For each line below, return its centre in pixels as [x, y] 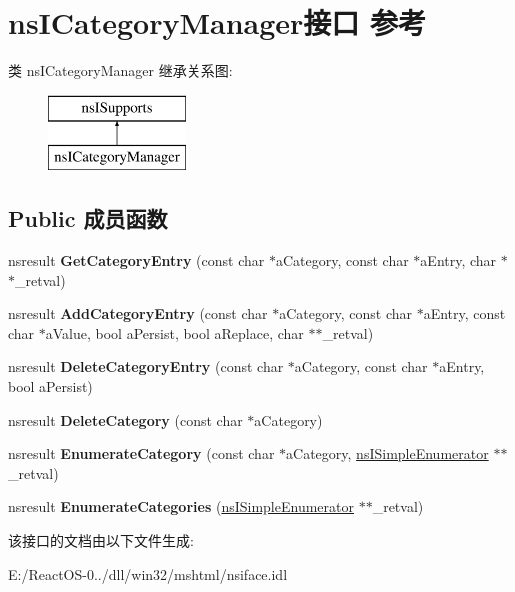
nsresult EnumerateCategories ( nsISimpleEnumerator [181, 506]
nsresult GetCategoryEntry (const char [136, 260]
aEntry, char [458, 260]
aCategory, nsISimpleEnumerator [387, 453]
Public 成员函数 [88, 218]
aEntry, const [464, 313]
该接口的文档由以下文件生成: [101, 540]
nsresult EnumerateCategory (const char [141, 453]
